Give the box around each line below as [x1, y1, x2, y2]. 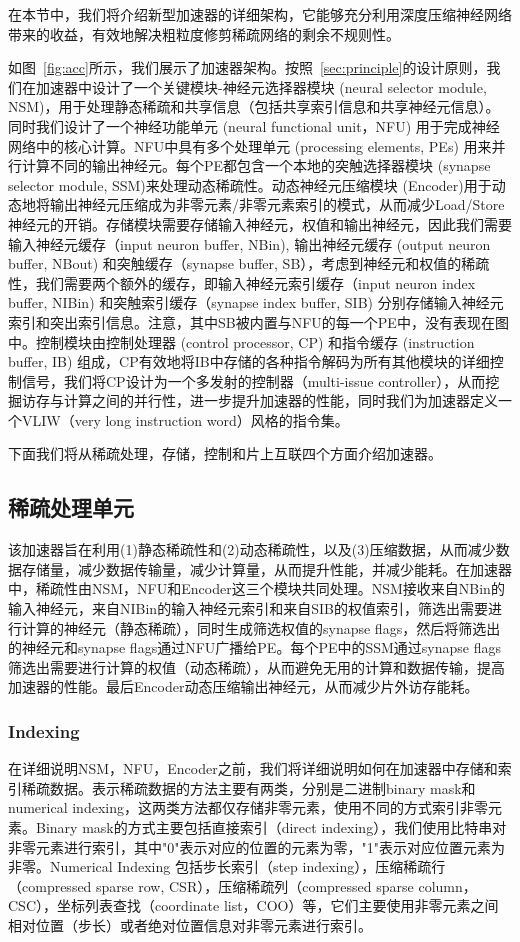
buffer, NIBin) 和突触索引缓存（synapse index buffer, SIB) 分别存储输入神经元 [8, 292, 504, 313]
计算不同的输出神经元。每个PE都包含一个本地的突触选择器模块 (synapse [21, 155, 491, 176]
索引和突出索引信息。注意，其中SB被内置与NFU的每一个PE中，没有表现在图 [8, 311, 509, 332]
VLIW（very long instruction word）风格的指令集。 [21, 409, 349, 430]
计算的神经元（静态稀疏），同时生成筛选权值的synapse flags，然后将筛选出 [21, 617, 501, 638]
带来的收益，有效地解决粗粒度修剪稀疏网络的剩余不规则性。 [8, 23, 400, 44]
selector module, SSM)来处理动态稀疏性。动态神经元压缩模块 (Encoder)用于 [8, 174, 492, 195]
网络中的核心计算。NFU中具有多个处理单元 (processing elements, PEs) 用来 [8, 135, 492, 156]
